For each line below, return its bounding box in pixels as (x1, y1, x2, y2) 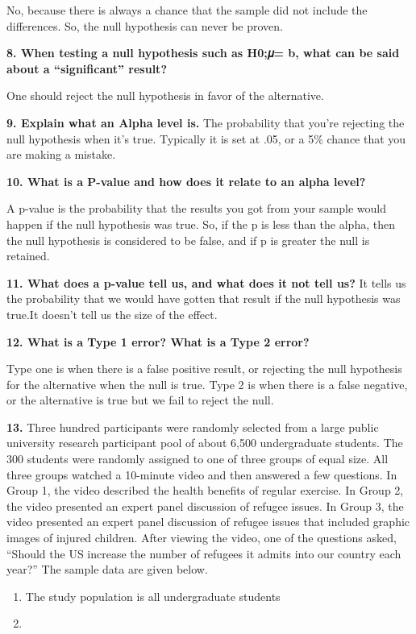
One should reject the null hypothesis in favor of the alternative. (6, 87, 324, 104)
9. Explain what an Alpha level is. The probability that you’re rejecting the (6, 114, 405, 131)
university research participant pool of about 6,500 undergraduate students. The (6, 434, 403, 451)
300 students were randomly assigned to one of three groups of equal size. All (6, 450, 389, 467)
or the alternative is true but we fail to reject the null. (6, 392, 274, 408)
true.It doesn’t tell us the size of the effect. (6, 305, 218, 322)
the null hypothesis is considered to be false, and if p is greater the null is (6, 231, 370, 248)
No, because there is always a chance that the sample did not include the (6, 2, 368, 18)
